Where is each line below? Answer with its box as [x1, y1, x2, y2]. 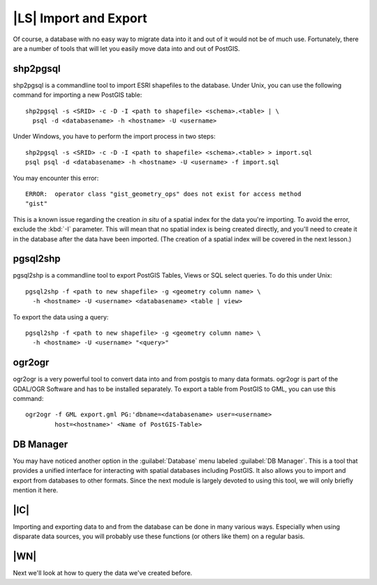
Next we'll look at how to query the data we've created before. [13, 569, 193, 577]
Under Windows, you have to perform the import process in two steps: [13, 132, 216, 141]
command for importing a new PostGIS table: [13, 91, 142, 99]
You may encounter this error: [13, 174, 99, 182]
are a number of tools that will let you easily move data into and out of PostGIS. [13, 44, 240, 52]
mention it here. [13, 485, 59, 494]
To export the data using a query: [13, 312, 109, 321]
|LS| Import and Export [13, 10, 147, 26]
